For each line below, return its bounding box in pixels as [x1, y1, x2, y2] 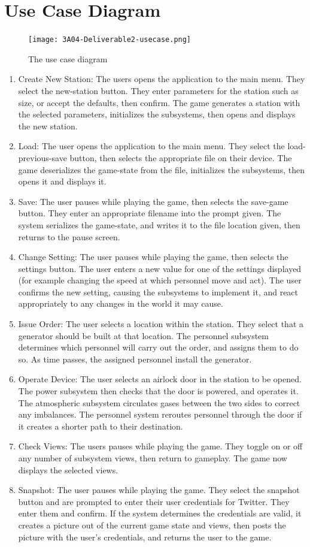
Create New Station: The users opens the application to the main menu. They [18, 72, 305, 85]
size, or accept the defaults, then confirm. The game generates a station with [18, 96, 300, 108]
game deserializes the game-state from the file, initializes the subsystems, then [18, 163, 305, 176]
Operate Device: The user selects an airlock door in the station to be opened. [18, 373, 302, 385]
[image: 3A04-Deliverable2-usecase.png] [28, 35, 192, 44]
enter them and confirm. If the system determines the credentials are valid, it [18, 507, 302, 519]
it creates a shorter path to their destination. [18, 419, 183, 432]
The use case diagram [28, 52, 108, 65]
